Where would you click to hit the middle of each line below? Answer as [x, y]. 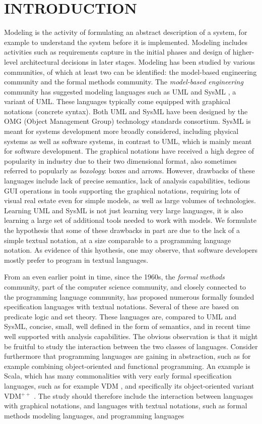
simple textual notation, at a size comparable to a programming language [118, 240]
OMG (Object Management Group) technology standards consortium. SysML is [127, 121]
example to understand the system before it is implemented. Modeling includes [126, 42]
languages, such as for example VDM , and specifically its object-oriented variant [129, 385]
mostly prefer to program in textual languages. [76, 260]
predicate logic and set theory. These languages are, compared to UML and [120, 316]
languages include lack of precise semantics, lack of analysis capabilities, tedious [127, 181]
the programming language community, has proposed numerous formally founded [129, 296]
